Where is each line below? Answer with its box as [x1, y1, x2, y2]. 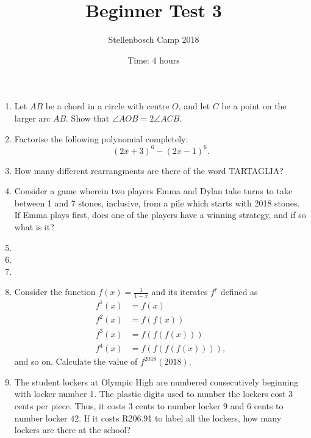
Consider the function [14, 285, 96, 298]
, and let [178, 100, 210, 112]
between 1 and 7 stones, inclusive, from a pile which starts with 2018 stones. [14, 196, 300, 209]
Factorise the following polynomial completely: [14, 132, 188, 145]
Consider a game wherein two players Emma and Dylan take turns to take [14, 184, 293, 197]
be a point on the [221, 100, 287, 112]
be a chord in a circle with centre [45, 100, 170, 112]
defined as [220, 285, 258, 298]
